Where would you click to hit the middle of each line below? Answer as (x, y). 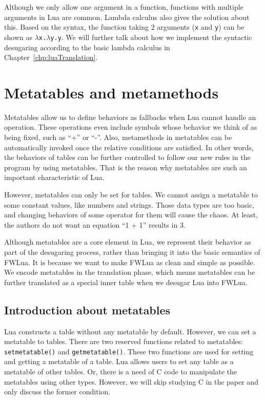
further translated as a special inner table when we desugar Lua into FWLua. (126, 282)
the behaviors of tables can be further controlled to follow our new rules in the (127, 157)
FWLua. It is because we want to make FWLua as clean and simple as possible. (130, 262)
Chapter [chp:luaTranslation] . (51, 57)
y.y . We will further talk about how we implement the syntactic (151, 37)
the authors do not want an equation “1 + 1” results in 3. (95, 224)
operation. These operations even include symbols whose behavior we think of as (131, 127)
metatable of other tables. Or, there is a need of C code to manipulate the (121, 371)
